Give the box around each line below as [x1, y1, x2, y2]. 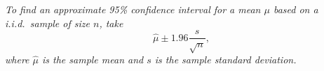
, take [99, 15, 123, 30]
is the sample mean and [42, 52, 144, 67]
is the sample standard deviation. [154, 52, 297, 67]
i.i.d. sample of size [5, 15, 90, 30]
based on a [273, 2, 318, 16]
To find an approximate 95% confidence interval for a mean [5, 2, 261, 16]
